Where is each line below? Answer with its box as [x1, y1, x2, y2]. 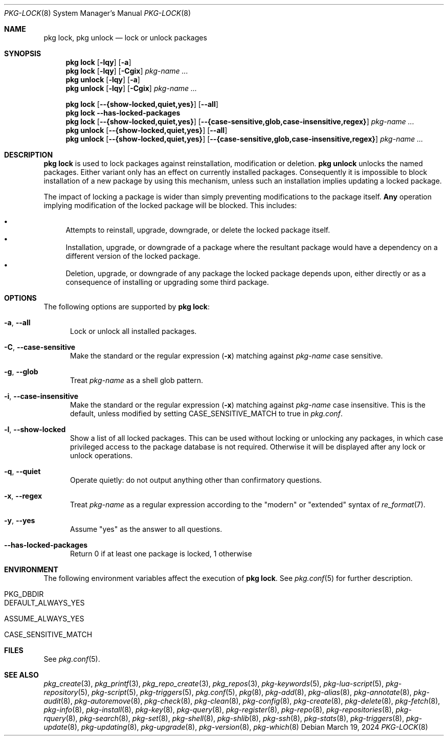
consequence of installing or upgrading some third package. [65, 278, 269, 286]
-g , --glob [4, 367, 38, 376]
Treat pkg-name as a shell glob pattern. [70, 376, 204, 385]
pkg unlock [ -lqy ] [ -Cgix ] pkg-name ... [65, 84, 197, 93]
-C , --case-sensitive [4, 343, 76, 351]
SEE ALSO [4, 670, 39, 679]
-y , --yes [4, 516, 35, 525]
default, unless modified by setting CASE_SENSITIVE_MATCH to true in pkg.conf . [70, 409, 343, 418]
